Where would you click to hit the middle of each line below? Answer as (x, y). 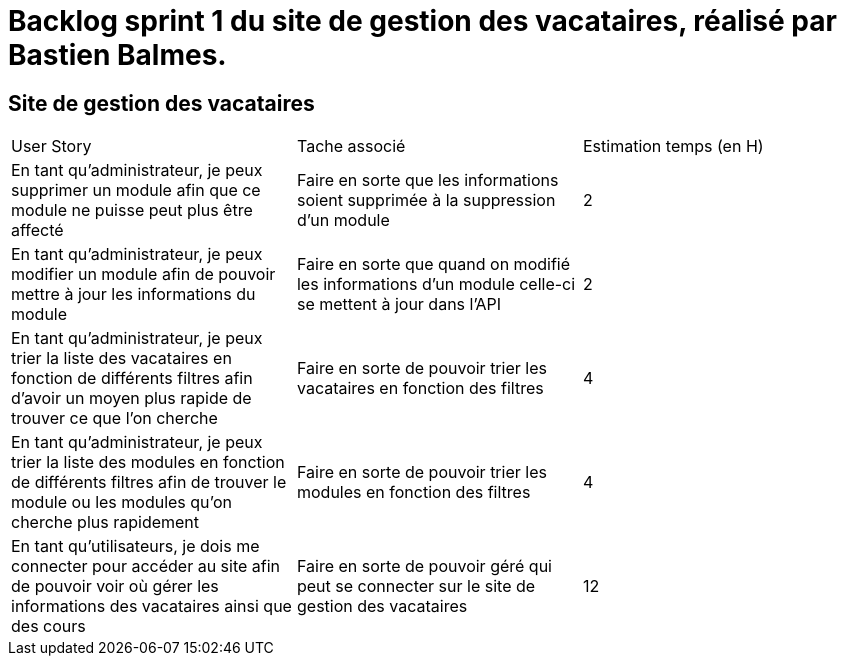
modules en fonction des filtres (413, 492)
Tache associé (351, 146)
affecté (37, 230)
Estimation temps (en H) (673, 146)
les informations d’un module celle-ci (436, 284)
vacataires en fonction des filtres (420, 388)
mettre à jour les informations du (133, 294)
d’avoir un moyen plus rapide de (131, 398)
